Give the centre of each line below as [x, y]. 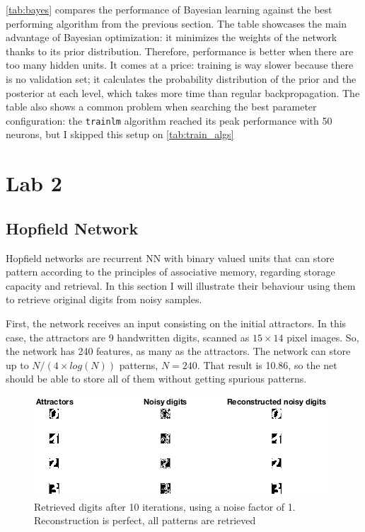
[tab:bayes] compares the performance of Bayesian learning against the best [169, 9]
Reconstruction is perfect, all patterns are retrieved [145, 520]
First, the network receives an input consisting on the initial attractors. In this [176, 323]
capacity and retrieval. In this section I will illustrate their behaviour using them [181, 285]
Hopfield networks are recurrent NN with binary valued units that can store [170, 257]
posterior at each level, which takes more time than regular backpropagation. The [183, 92]
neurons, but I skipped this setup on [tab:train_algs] [120, 134]
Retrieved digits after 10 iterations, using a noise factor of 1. [165, 506]
